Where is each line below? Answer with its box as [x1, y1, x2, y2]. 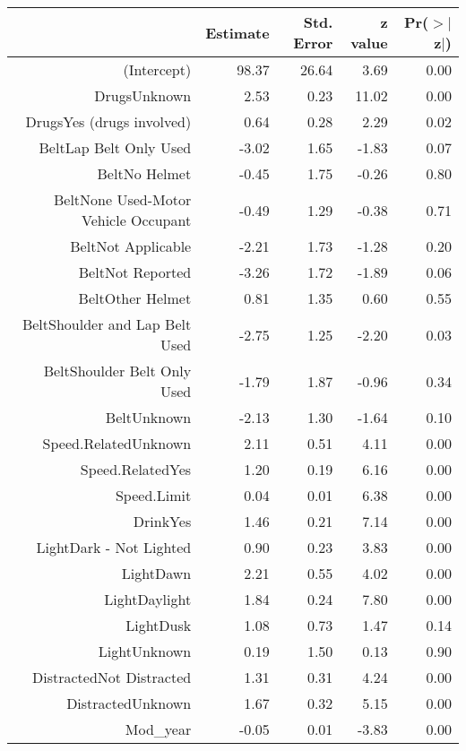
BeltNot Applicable [70, 236, 192, 256]
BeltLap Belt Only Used [39, 137, 192, 158]
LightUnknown [98, 641, 192, 661]
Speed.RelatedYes [80, 459, 192, 479]
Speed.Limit [115, 485, 192, 505]
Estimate [205, 22, 270, 43]
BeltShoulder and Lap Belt [22, 314, 192, 334]
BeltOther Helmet [78, 288, 192, 308]
